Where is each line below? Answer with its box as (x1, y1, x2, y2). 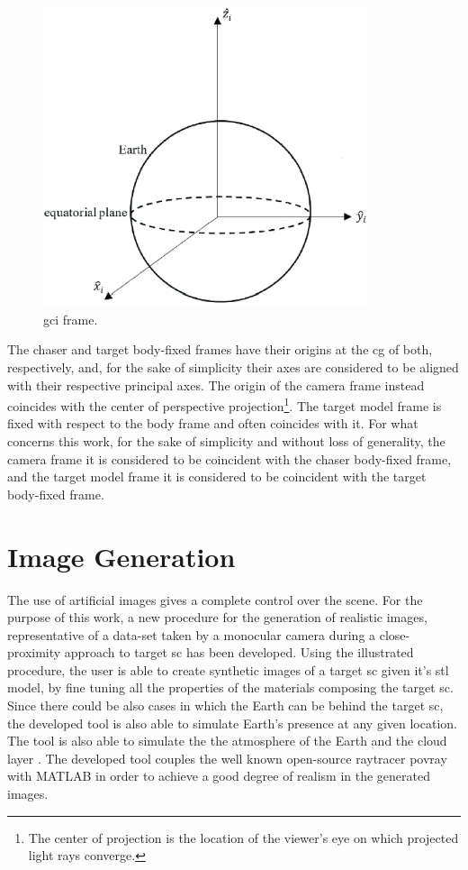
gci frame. (43, 309, 98, 328)
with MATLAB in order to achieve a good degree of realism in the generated (7, 766, 431, 785)
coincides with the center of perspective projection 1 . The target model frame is (7, 394, 442, 415)
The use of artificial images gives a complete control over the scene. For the (7, 590, 423, 609)
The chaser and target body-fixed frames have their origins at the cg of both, (7, 340, 433, 359)
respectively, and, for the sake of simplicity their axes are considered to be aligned (7, 357, 459, 376)
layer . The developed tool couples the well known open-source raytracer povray (7, 748, 447, 767)
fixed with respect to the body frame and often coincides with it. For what (7, 414, 418, 433)
